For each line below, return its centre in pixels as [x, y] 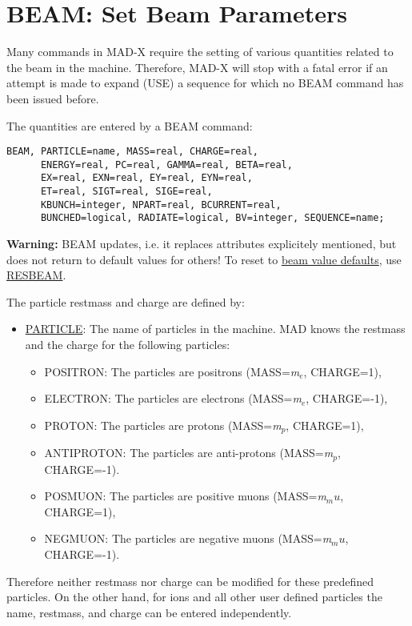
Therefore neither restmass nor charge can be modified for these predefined [190, 581]
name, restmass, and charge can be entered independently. [149, 612]
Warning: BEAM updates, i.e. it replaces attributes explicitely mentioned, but [202, 244]
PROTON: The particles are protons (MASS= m [163, 425]
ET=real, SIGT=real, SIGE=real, [126, 192]
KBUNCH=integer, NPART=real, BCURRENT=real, [161, 205]
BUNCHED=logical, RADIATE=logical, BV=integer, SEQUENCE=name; [212, 218]
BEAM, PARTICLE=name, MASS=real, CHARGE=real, [132, 152]
